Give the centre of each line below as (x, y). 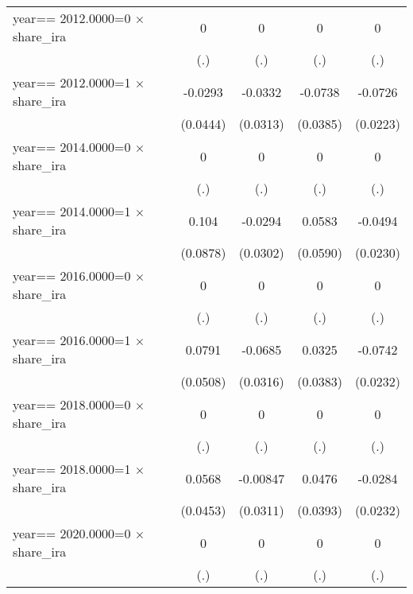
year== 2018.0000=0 (72, 404)
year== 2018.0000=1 (72, 469)
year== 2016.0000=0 (72, 276)
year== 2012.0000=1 (72, 82)
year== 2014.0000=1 (72, 211)
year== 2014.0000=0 (72, 147)
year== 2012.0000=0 (72, 18)
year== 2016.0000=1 (72, 340)
